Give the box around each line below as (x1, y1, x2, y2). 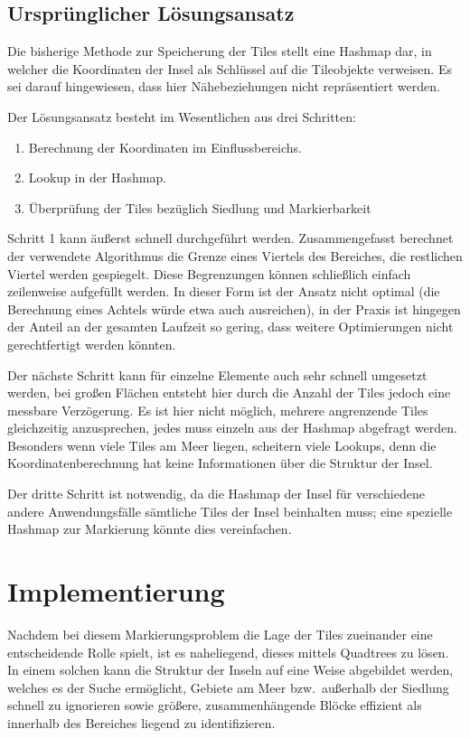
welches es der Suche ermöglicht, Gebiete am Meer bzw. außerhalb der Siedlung (7, 677, 449, 696)
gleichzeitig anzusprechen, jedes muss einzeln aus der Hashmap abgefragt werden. (7, 418, 457, 437)
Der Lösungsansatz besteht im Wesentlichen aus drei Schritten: (7, 107, 356, 126)
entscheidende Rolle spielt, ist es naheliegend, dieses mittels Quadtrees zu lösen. (7, 642, 449, 661)
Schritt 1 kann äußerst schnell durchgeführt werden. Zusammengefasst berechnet (7, 229, 454, 248)
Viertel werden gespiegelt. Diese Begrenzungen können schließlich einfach (7, 264, 411, 283)
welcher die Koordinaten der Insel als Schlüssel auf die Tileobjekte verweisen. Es (7, 59, 452, 78)
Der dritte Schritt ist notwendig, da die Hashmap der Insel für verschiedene (7, 484, 425, 503)
